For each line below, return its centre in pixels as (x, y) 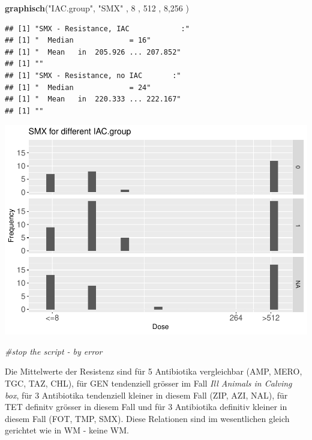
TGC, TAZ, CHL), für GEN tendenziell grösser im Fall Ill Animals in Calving (148, 383)
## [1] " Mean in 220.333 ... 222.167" (93, 99)
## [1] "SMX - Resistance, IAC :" (97, 29)
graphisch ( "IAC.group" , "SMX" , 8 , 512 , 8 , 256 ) (97, 8)
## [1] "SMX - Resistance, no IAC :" (93, 75)
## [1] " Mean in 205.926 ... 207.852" (93, 52)
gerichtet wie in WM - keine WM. (67, 430)
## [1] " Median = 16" (78, 41)
